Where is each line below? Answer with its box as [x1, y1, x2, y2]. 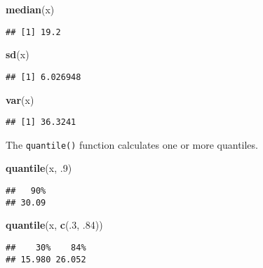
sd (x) [6, 47, 29, 62]
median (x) [6, 2, 55, 16]
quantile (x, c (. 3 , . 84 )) [6, 217, 103, 232]
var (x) [6, 92, 34, 107]
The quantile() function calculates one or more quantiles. [6, 137, 258, 152]
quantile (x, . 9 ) [6, 161, 72, 175]
